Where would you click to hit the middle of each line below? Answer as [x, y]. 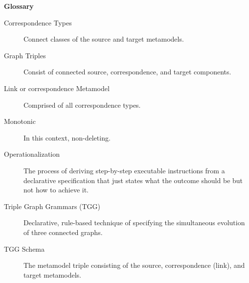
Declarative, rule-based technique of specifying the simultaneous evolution [134, 223]
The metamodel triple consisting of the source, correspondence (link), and [134, 265]
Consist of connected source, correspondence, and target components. [127, 72]
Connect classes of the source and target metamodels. [104, 39]
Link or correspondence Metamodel [57, 88]
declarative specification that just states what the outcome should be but [133, 180]
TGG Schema [24, 248]
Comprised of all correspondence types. [82, 105]
